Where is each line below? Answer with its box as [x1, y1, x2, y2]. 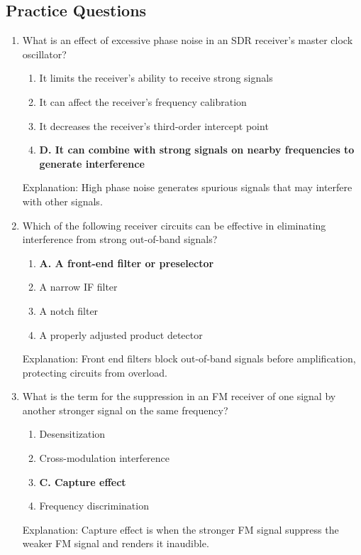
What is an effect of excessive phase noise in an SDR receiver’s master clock [22, 33, 353, 48]
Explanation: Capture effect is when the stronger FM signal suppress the [22, 522, 339, 537]
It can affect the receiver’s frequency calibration [39, 94, 247, 109]
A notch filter [39, 303, 99, 318]
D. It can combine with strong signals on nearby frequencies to [39, 142, 355, 157]
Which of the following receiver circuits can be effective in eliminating [22, 217, 326, 232]
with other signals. [22, 193, 103, 208]
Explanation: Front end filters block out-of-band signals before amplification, [22, 351, 356, 366]
